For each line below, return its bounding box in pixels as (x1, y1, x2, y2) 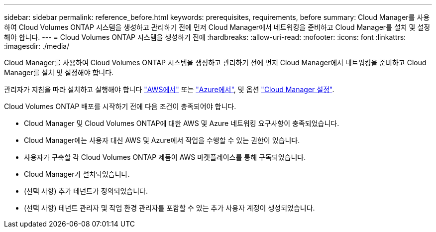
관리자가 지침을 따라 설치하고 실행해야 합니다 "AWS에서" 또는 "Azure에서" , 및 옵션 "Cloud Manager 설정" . (4, 85, 334, 94)
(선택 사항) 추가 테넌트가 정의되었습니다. (24, 187, 148, 195)
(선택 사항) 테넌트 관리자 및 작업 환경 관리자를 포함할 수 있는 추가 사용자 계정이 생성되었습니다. (24, 204, 315, 212)
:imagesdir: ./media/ (4, 42, 70, 50)
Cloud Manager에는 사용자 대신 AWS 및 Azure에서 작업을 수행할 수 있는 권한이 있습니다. (24, 136, 300, 144)
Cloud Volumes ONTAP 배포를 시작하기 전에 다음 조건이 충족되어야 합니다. (4, 102, 236, 111)
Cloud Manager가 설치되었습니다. (24, 170, 130, 178)
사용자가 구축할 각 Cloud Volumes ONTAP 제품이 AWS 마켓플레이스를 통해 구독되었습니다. (24, 153, 306, 161)
